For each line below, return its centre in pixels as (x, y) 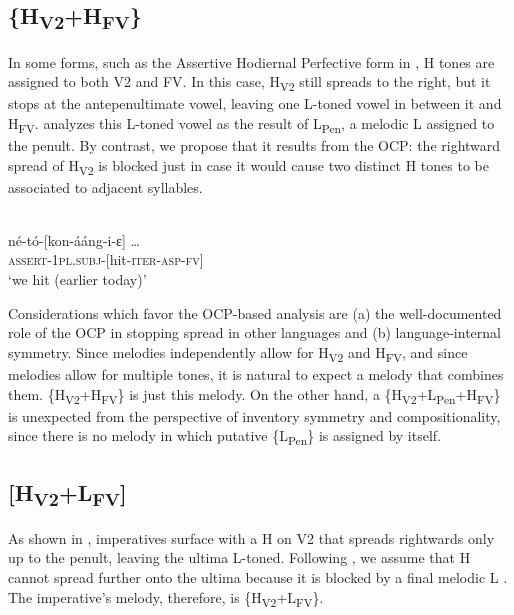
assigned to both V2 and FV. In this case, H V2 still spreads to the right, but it (249, 82)
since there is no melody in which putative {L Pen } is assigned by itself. (224, 437)
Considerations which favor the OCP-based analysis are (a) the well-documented (255, 312)
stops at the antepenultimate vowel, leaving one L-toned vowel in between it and (255, 103)
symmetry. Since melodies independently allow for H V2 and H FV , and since (238, 353)
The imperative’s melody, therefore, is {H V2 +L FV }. (166, 598)
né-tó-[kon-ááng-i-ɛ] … (74, 239)
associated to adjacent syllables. (105, 186)
